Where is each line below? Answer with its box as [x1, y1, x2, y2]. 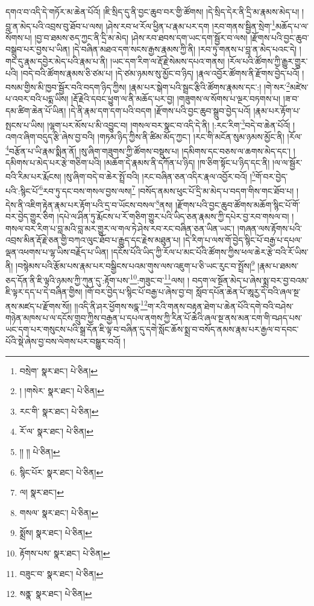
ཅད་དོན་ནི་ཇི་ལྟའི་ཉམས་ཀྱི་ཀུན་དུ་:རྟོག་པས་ [5, 273, 130, 286]
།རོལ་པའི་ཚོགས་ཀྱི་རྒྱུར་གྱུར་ [227, 55, 308, 68]
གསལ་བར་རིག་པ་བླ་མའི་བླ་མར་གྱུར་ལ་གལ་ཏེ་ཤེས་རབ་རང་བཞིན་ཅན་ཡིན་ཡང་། [5, 222, 235, 234]
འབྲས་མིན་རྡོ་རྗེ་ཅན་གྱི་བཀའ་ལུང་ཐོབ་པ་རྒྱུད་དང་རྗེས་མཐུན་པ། [5, 234, 181, 246]
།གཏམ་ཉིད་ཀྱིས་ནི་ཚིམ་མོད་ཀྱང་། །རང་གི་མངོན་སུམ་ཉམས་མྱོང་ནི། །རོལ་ [97, 130, 303, 142]
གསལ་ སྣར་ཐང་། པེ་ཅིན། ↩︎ [19, 506, 98, 518]
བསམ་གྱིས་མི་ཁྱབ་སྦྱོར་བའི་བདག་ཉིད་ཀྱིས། [5, 80, 127, 93]
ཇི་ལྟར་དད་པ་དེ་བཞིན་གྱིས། [5, 285, 83, 298]
